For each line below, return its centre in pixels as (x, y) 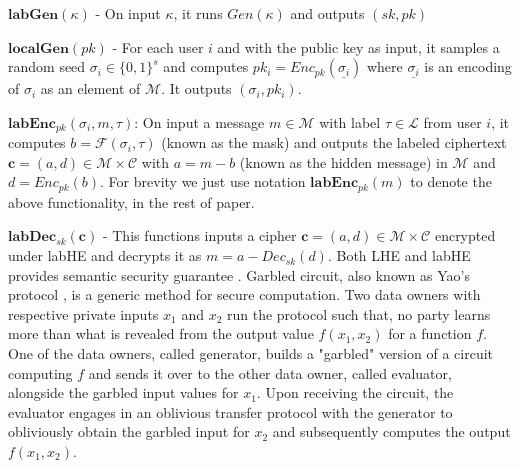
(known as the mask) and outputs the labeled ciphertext (334, 142)
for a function (430, 333)
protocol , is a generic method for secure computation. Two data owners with (244, 294)
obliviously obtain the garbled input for (129, 431)
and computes (206, 66)
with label (350, 121)
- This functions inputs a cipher (199, 235)
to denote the (451, 181)
